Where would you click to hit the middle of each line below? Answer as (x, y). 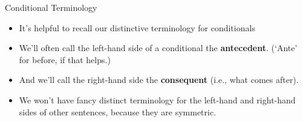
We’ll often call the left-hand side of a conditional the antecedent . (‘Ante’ (158, 48)
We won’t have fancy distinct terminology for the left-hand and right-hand (157, 99)
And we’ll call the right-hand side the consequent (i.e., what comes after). (159, 80)
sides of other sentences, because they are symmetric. (118, 111)
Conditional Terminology (51, 7)
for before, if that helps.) (65, 59)
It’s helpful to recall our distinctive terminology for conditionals (137, 27)
